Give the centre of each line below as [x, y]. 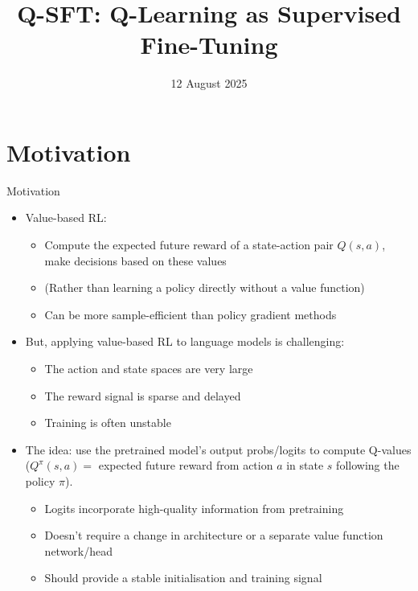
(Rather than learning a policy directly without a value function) [205, 287]
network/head [79, 550]
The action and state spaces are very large [149, 368]
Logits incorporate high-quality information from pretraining [194, 508]
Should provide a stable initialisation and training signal [183, 578]
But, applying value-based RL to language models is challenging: [185, 341]
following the [368, 465]
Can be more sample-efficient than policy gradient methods [191, 314]
